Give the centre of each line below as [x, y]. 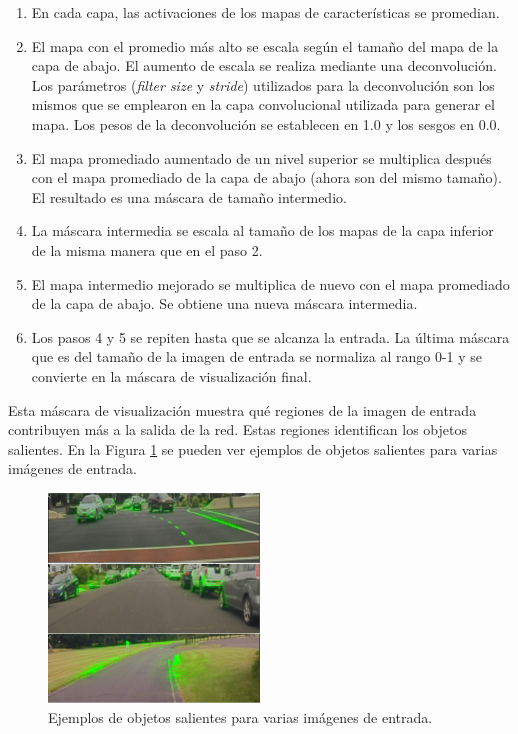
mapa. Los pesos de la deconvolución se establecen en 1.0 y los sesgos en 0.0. [266, 123]
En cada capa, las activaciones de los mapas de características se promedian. [265, 12]
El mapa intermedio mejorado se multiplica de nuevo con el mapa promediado [270, 283]
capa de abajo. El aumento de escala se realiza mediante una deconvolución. [264, 65]
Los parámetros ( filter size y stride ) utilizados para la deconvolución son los [263, 84]
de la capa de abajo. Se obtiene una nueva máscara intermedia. [224, 303]
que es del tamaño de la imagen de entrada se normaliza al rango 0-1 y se [257, 356]
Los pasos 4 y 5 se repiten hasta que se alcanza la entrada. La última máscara [270, 336]
